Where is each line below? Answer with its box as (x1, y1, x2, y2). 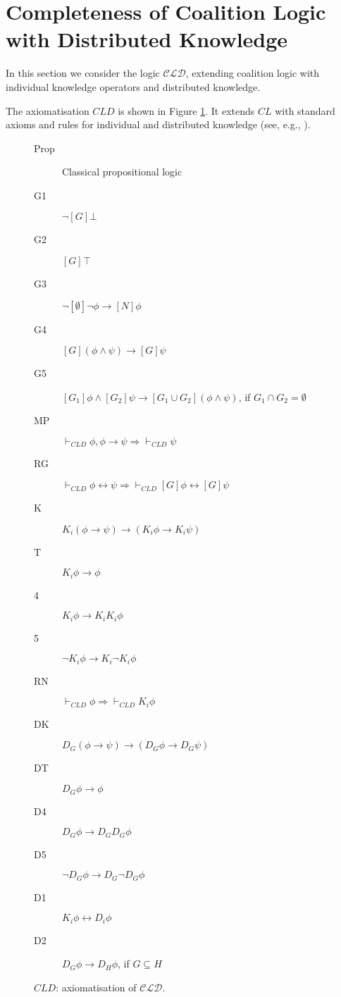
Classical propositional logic (62, 164, 182, 179)
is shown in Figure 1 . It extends (118, 103, 255, 118)
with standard (275, 103, 335, 118)
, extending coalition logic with (185, 66, 319, 80)
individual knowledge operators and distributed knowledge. (6, 79, 261, 94)
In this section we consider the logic (6, 66, 160, 80)
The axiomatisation (6, 103, 89, 118)
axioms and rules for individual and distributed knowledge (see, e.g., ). (6, 117, 311, 132)
